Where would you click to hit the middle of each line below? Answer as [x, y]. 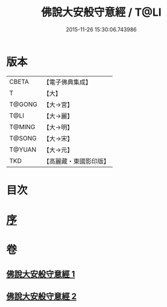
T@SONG [23, 138]
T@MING [22, 127]
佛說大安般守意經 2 [42, 296]
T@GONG [23, 104]
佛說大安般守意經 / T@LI [101, 12]
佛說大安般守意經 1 [41, 274]
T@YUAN [23, 150]
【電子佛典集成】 [67, 82]
